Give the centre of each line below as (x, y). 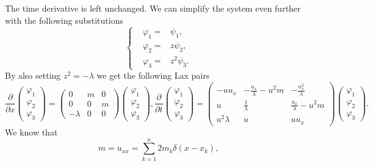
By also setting (33, 75)
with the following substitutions (64, 20)
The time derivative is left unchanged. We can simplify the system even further (153, 8)
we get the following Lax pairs (153, 75)
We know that (31, 132)
